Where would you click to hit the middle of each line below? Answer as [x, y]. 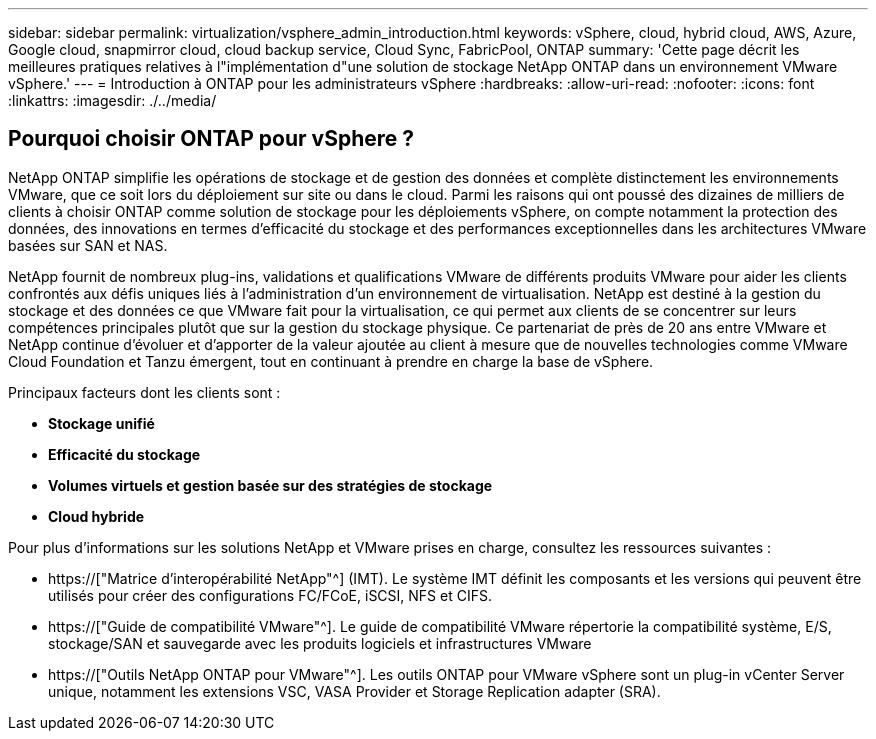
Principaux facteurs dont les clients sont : [144, 392]
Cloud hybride [96, 516]
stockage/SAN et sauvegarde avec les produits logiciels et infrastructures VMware [320, 643]
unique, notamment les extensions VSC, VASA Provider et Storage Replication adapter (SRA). [354, 691]
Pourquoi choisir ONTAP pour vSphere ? [211, 139]
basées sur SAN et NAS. [88, 245]
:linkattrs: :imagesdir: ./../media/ [112, 100]
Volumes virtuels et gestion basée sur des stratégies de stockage [270, 485]
